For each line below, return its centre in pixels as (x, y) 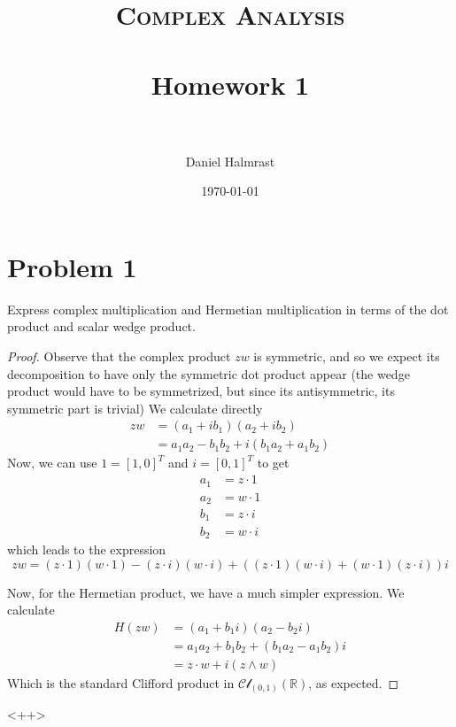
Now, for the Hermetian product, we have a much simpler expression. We (206, 592)
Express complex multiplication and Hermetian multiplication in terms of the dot (228, 309)
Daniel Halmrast (230, 161)
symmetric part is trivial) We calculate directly (135, 408)
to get (273, 463)
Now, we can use (52, 463)
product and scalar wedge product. (101, 326)
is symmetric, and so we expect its (347, 356)
